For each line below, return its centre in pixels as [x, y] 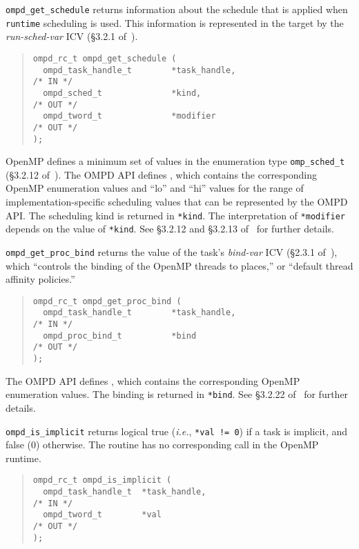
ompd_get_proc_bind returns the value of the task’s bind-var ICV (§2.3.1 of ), [172, 251]
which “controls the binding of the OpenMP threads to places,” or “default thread [179, 265]
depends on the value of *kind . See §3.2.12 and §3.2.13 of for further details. [170, 229]
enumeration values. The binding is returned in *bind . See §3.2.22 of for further [177, 394]
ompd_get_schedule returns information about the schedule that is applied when [177, 9]
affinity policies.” [40, 279]
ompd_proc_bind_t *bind [120, 336]
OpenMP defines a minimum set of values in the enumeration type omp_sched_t [175, 161]
